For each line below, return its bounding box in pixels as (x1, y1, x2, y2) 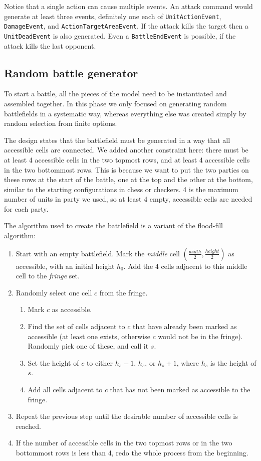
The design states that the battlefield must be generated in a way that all (4, 134, 230, 145)
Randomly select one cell (16, 287, 92, 297)
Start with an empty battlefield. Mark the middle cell (16, 248, 180, 258)
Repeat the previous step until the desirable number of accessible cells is (16, 411, 238, 421)
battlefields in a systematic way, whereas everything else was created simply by (4, 108, 246, 118)
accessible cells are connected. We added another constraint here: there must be (4, 144, 248, 155)
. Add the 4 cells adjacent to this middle (123, 260, 247, 271)
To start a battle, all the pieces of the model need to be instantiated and (4, 88, 227, 99)
